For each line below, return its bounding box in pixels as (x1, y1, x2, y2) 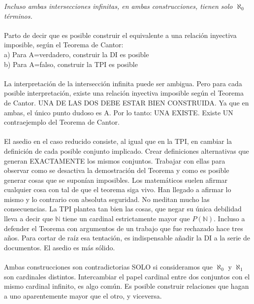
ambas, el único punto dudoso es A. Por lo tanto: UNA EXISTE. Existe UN (4, 107, 233, 117)
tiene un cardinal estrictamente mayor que (63, 213, 190, 224)
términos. (4, 10, 32, 21)
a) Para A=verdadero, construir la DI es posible (4, 49, 149, 59)
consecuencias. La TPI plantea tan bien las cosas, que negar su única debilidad (4, 203, 242, 214)
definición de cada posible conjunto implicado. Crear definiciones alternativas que (4, 145, 249, 156)
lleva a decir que (4, 213, 53, 224)
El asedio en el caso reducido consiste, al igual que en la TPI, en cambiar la (4, 136, 232, 146)
